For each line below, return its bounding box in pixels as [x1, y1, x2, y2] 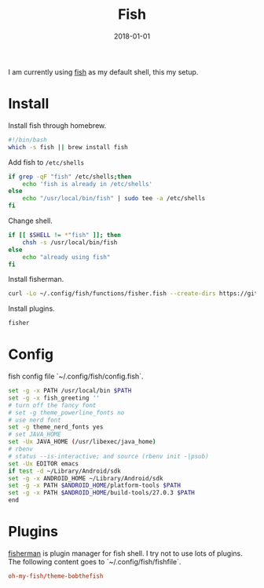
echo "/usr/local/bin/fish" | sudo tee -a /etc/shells [22, 195, 206, 203]
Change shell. [8, 216, 53, 225]
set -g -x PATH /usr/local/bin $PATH [8, 387, 132, 395]
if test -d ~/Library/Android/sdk [8, 467, 122, 475]
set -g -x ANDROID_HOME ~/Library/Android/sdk [8, 474, 163, 482]
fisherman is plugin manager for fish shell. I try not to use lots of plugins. [8, 549, 244, 558]
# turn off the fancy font [8, 401, 97, 409]
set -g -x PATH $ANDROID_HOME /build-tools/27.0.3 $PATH [8, 489, 195, 497]
